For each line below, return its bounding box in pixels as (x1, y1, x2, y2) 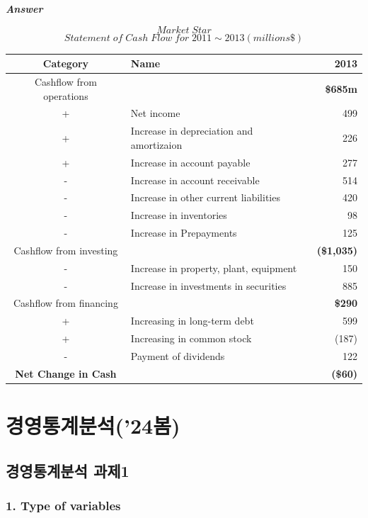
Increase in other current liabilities (130, 190, 280, 205)
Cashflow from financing (13, 295, 118, 310)
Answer (6, 1, 43, 16)
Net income (130, 106, 180, 120)
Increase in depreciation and (130, 123, 253, 138)
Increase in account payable (130, 154, 251, 169)
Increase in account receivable (130, 172, 260, 187)
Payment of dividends (130, 348, 225, 363)
